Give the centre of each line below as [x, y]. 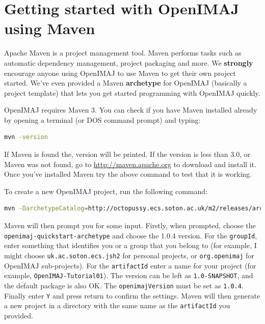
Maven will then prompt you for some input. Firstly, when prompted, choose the [130, 225]
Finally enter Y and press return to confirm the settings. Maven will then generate [132, 295]
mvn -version [26, 137]
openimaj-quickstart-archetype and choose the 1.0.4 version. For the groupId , [131, 235]
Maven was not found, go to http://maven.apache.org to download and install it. [130, 164]
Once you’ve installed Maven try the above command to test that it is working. [128, 174]
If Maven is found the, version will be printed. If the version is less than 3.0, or [127, 154]
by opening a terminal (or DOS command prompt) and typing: [102, 119]
